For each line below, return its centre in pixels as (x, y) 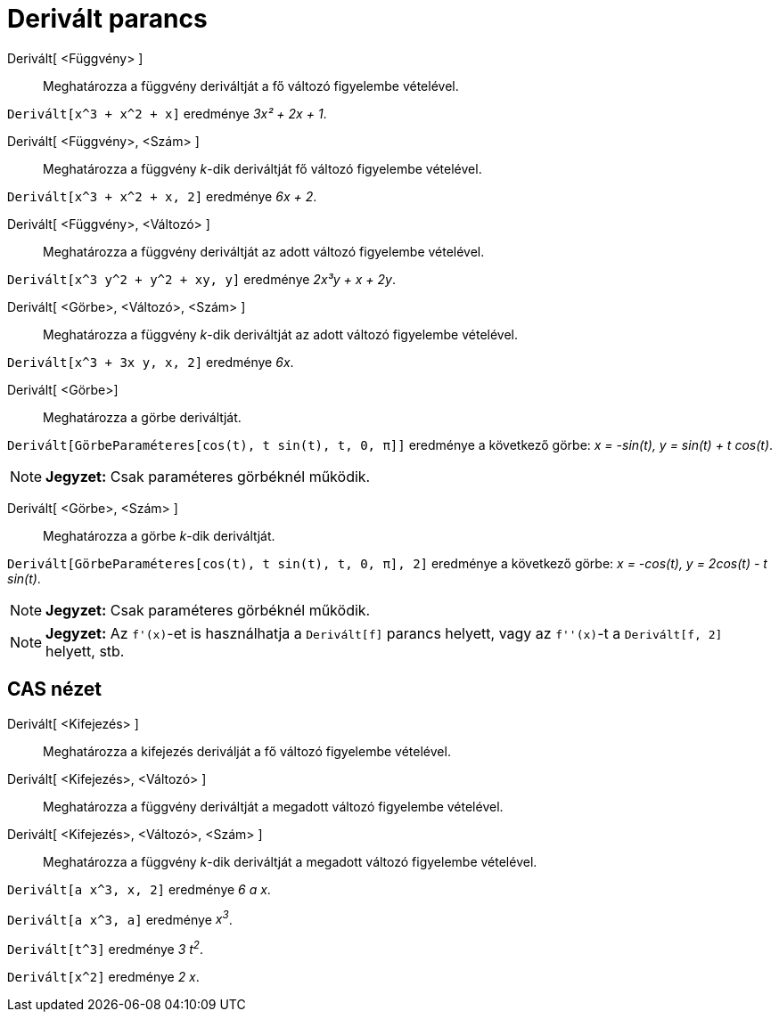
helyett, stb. (85, 651)
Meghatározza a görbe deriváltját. (142, 417)
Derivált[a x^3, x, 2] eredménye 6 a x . (139, 889)
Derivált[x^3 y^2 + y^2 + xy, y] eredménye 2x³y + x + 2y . (202, 279)
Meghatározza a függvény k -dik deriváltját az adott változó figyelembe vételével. (281, 334)
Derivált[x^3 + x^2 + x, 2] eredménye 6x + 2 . (162, 196)
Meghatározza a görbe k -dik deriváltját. (159, 535)
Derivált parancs (107, 19)
